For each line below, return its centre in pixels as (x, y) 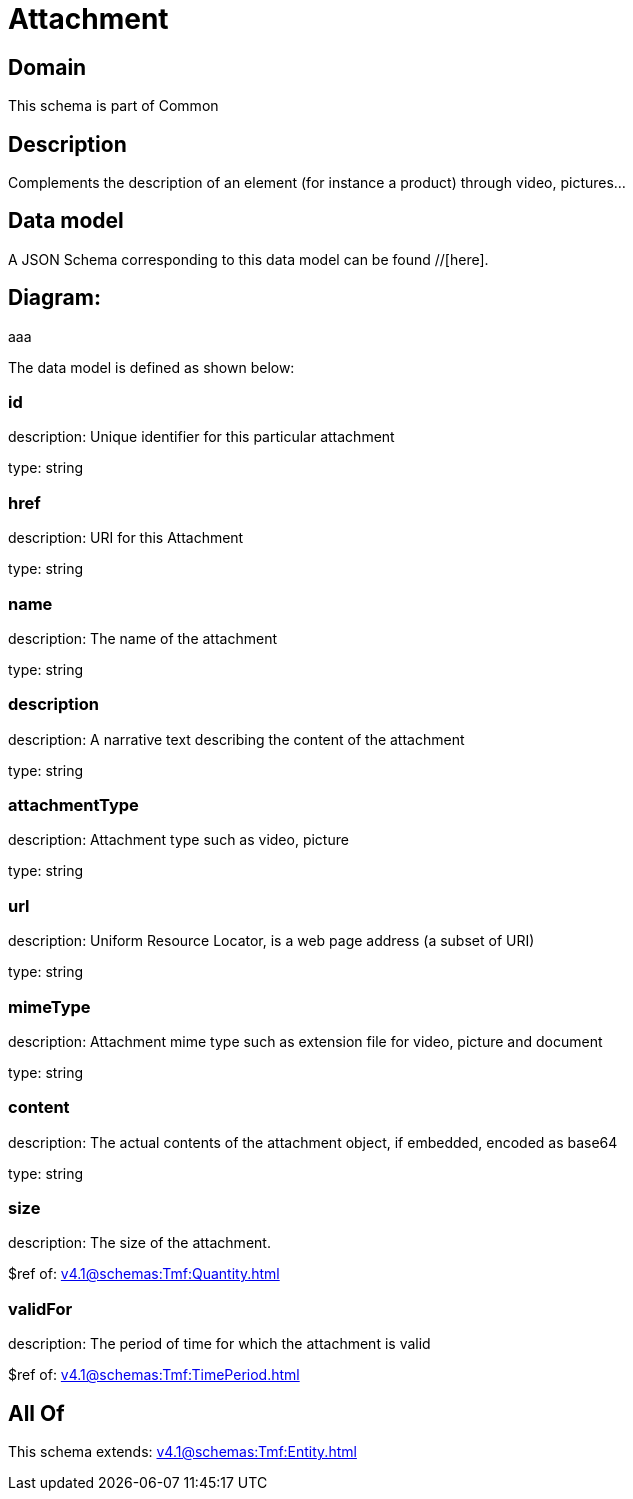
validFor (40, 1308)
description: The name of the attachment (142, 638)
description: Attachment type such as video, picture (178, 840)
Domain (47, 67)
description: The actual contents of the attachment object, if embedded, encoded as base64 (313, 1142)
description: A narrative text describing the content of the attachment (236, 739)
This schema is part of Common (113, 106)
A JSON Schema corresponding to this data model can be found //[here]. (248, 259)
